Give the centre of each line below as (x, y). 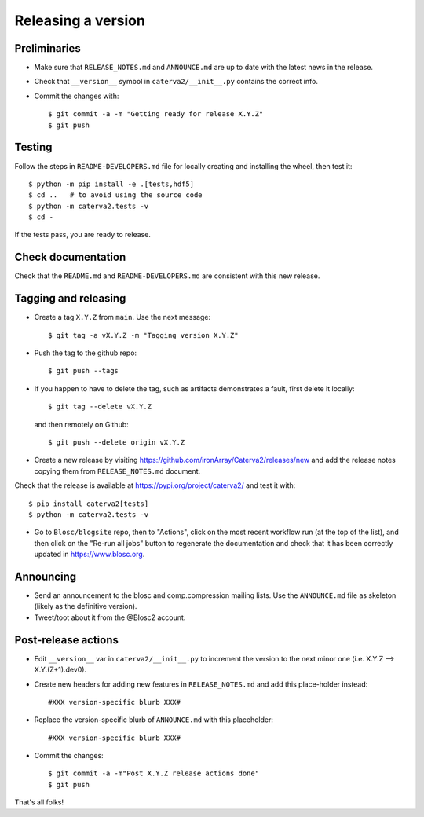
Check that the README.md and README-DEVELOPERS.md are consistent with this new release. (167, 276)
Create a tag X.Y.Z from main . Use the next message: (122, 317)
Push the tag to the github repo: (86, 353)
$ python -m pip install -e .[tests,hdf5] (111, 184)
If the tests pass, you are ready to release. (82, 235)
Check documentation (70, 257)
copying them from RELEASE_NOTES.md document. (117, 471)
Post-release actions (67, 640)
